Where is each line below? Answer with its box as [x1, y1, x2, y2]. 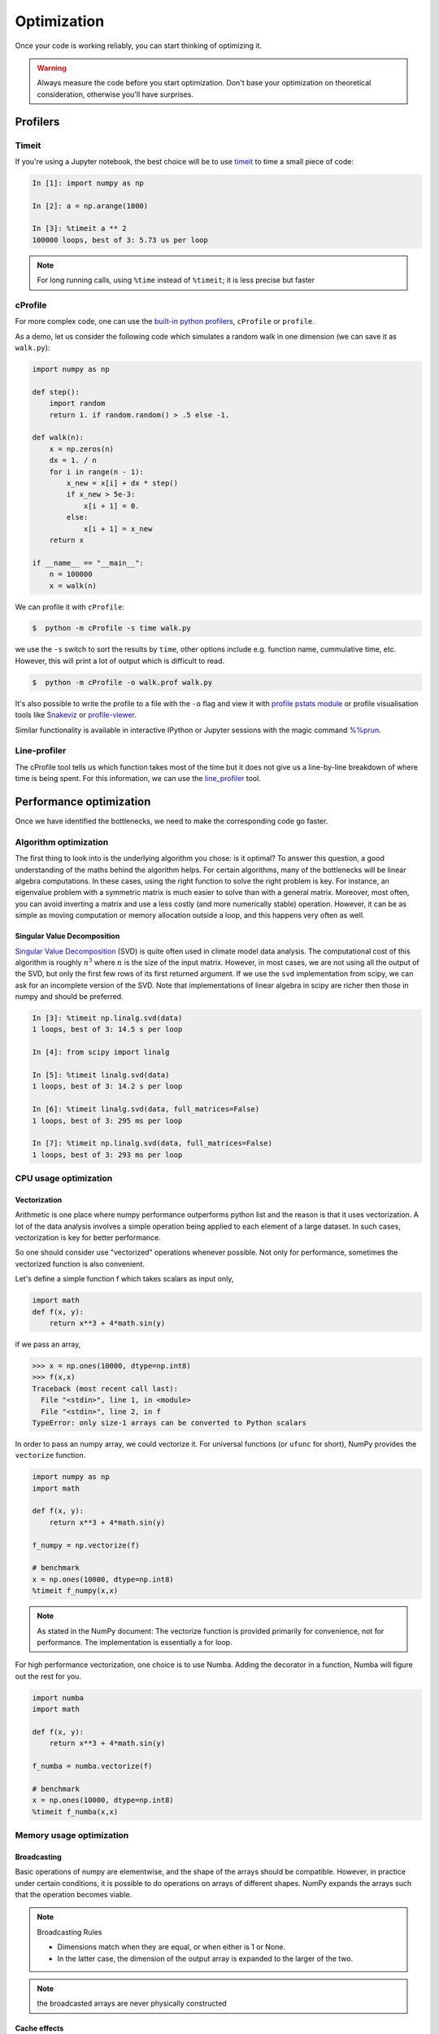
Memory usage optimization [15, 1830, 129, 1841]
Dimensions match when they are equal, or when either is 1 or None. [57, 1942, 286, 1952]
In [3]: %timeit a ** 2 [32, 224, 128, 234]
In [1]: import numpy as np [32, 178, 144, 187]
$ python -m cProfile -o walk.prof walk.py [32, 678, 213, 687]
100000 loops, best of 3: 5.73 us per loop [32, 235, 209, 244]
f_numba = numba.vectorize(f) [32, 1761, 153, 1771]
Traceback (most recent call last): [32, 1384, 179, 1393]
